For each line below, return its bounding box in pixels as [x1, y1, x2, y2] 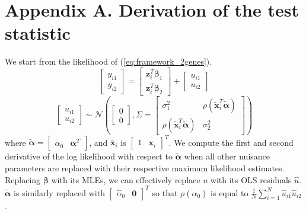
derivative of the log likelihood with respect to [5, 150, 173, 162]
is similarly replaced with [14, 186, 105, 199]
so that [152, 186, 178, 199]
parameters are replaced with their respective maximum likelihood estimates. [5, 161, 285, 174]
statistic [5, 21, 71, 45]
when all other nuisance [184, 150, 270, 162]
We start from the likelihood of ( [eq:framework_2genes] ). [5, 55, 212, 68]
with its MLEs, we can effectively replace [51, 173, 200, 186]
